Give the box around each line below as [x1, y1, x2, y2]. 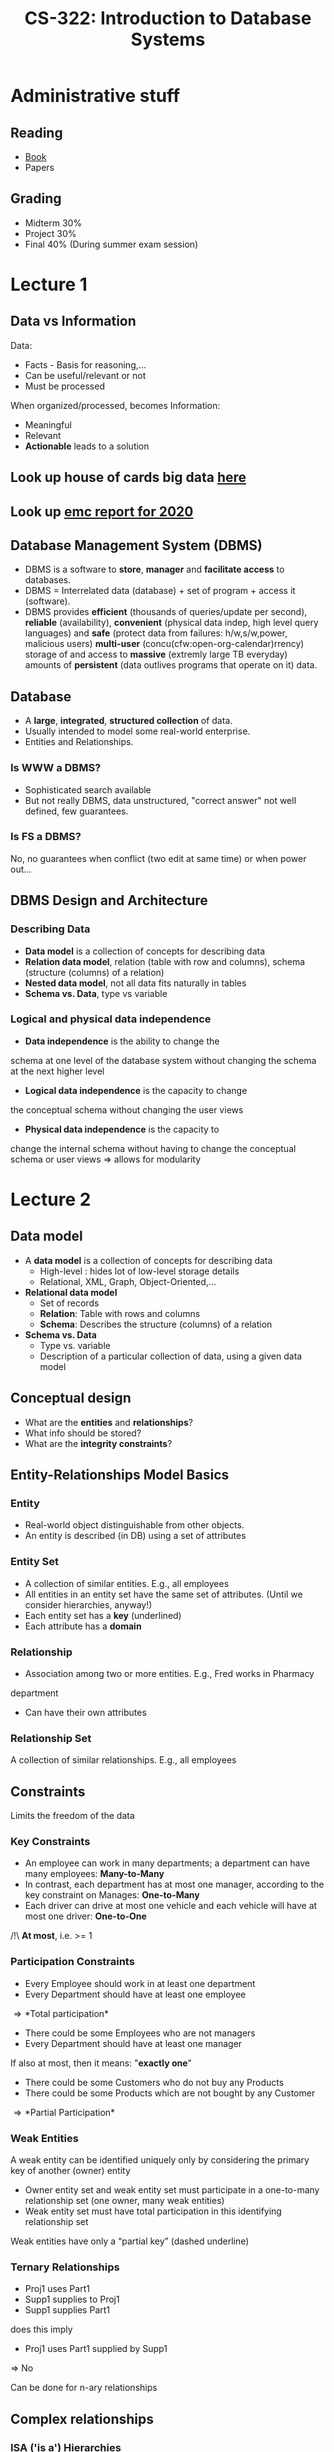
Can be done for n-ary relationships [10, 2382, 158, 2394]
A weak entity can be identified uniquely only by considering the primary [10, 2153, 310, 2166]
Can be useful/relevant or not [24, 369, 147, 381]
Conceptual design [10, 1390, 132, 1407]
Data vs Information [10, 313, 137, 330]
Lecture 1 [10, 273, 88, 296]
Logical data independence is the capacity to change [24, 1084, 248, 1096]
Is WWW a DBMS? [10, 761, 102, 775]
